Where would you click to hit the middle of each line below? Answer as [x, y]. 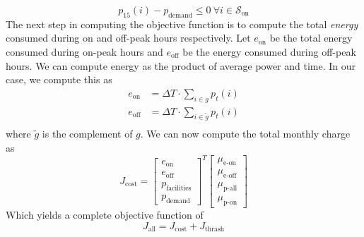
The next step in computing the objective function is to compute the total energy [182, 24]
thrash [215, 229]
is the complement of [87, 134]
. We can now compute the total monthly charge [245, 134]
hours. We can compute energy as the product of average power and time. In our [181, 65]
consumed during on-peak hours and [84, 51]
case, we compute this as [59, 79]
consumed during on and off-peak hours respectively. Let [128, 38]
